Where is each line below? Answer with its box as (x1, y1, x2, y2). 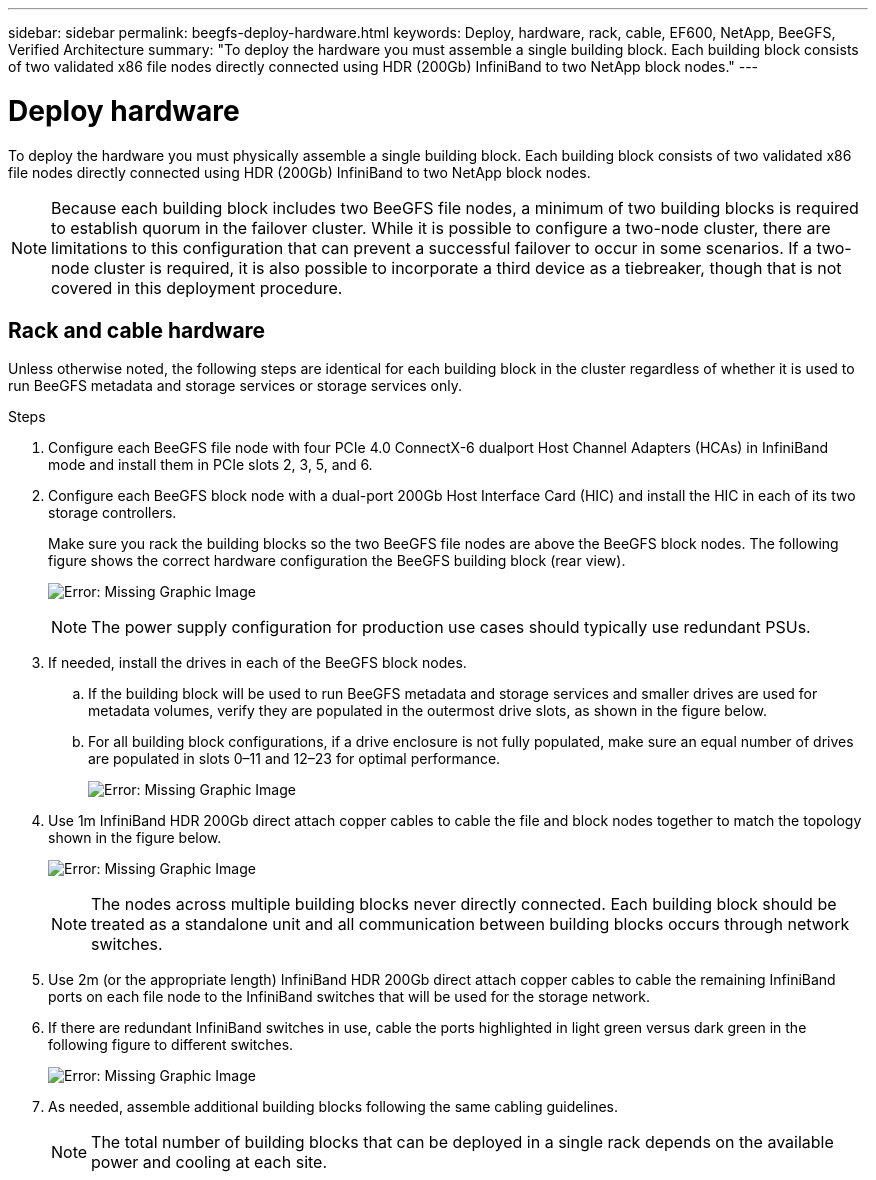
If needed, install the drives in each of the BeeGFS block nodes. (48, 654, 467, 672)
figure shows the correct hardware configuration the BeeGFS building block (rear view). (48, 552, 626, 570)
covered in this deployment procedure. (51, 277, 343, 298)
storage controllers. (48, 504, 177, 522)
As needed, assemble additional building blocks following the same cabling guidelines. (48, 1098, 619, 1116)
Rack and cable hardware (8, 317, 266, 343)
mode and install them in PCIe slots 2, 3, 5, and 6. (48, 456, 373, 474)
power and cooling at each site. (91, 1152, 328, 1173)
